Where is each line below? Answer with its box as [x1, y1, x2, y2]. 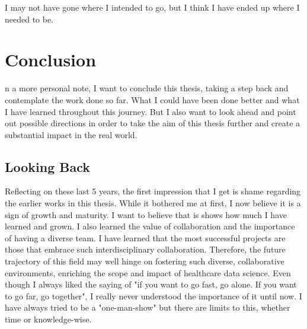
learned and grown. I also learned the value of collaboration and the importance [5, 220, 295, 232]
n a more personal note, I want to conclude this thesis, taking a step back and [5, 82, 289, 94]
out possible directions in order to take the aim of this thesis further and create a [5, 117, 300, 129]
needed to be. [5, 12, 54, 25]
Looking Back [5, 157, 91, 175]
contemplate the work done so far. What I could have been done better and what [5, 93, 300, 106]
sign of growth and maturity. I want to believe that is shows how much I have [5, 208, 287, 221]
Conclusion [5, 47, 97, 72]
